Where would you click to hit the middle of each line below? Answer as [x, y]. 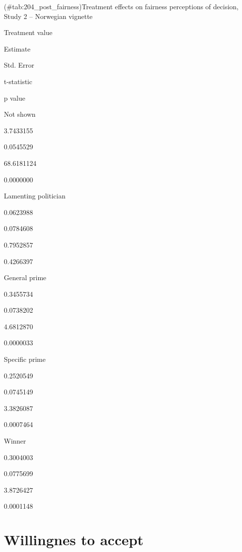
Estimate [17, 48]
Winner [15, 441]
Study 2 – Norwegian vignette [48, 16]
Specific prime [25, 359]
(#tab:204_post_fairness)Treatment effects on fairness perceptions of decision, [121, 6]
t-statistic [18, 81]
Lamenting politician [35, 196]
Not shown [20, 114]
